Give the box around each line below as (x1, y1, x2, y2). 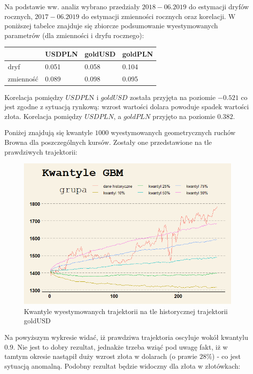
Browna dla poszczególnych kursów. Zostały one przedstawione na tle (4, 137, 212, 147)
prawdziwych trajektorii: (4, 146, 78, 157)
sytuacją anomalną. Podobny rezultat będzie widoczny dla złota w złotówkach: (4, 360, 240, 371)
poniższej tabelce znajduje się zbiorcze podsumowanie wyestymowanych (4, 20, 218, 31)
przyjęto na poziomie (152, 111, 215, 121)
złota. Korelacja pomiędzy (4, 111, 83, 121)
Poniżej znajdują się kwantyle (4, 127, 93, 138)
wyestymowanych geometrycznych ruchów (111, 127, 235, 138)
